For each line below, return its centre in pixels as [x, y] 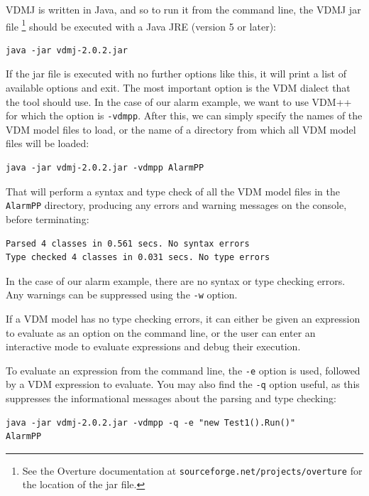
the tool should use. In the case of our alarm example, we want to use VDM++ [179, 101]
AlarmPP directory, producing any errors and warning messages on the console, [176, 205]
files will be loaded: [48, 143]
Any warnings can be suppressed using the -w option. [122, 295]
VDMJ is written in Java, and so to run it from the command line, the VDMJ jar [183, 9]
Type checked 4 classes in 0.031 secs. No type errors [138, 258]
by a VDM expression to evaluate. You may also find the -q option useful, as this [183, 384]
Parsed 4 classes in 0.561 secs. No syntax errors [128, 243]
